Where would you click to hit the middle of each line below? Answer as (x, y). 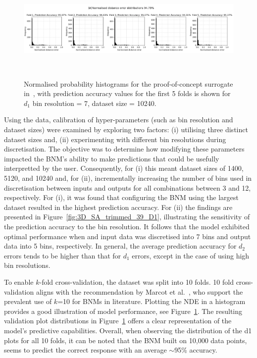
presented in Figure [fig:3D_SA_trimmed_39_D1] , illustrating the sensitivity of (127, 217)
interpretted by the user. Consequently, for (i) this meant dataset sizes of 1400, (124, 168)
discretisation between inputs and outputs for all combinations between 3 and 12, (128, 187)
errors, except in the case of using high (191, 255)
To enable (19, 281)
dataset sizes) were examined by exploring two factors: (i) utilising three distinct (126, 129)
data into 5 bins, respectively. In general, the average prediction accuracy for (120, 246)
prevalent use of (28, 301)
